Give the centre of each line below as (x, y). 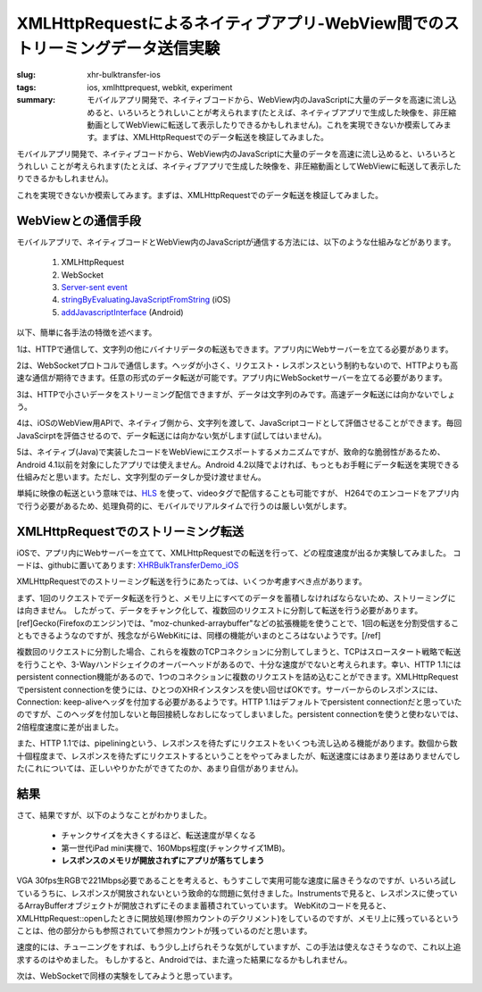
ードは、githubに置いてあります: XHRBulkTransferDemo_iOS (128, 565)
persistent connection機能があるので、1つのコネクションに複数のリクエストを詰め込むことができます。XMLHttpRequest (237, 677)
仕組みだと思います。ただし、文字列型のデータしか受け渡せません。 (141, 477)
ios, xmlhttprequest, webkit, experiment (160, 87)
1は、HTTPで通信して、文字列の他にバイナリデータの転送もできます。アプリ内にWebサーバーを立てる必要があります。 (235, 349)
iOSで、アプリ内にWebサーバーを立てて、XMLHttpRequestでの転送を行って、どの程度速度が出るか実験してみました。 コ (239, 553)
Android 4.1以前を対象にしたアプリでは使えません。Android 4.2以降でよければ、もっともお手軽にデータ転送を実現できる (238, 464)
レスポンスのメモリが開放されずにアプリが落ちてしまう (163, 861)
